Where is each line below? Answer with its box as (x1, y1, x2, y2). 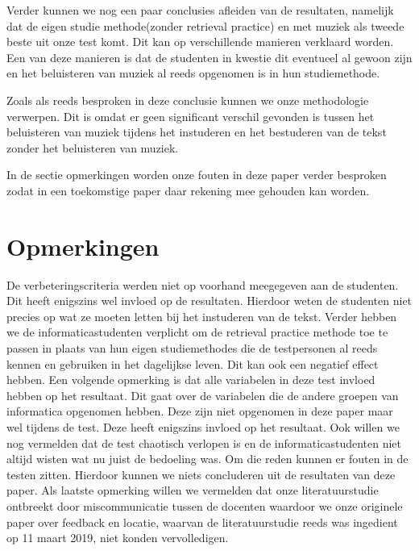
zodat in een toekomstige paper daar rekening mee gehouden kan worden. (6, 182, 370, 198)
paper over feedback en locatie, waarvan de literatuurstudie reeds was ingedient (6, 513, 398, 530)
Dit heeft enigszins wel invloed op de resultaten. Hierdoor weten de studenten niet (6, 292, 413, 309)
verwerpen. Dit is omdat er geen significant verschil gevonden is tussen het (6, 107, 375, 124)
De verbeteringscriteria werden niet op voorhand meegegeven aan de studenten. (6, 276, 399, 293)
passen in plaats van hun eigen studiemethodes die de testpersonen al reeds (6, 340, 378, 357)
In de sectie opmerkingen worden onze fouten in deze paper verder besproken (6, 166, 387, 183)
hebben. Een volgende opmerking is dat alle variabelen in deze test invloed (6, 371, 375, 388)
